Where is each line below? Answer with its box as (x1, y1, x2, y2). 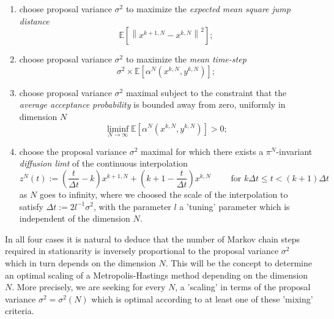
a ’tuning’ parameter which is (179, 200, 290, 212)
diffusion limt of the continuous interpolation (19, 157, 188, 170)
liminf (106, 124, 129, 133)
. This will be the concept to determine (165, 256, 312, 269)
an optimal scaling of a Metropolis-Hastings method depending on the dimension (5, 268, 308, 281)
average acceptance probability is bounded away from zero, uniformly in (19, 98, 286, 111)
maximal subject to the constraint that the (125, 86, 287, 99)
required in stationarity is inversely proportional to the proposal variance (5, 244, 279, 257)
